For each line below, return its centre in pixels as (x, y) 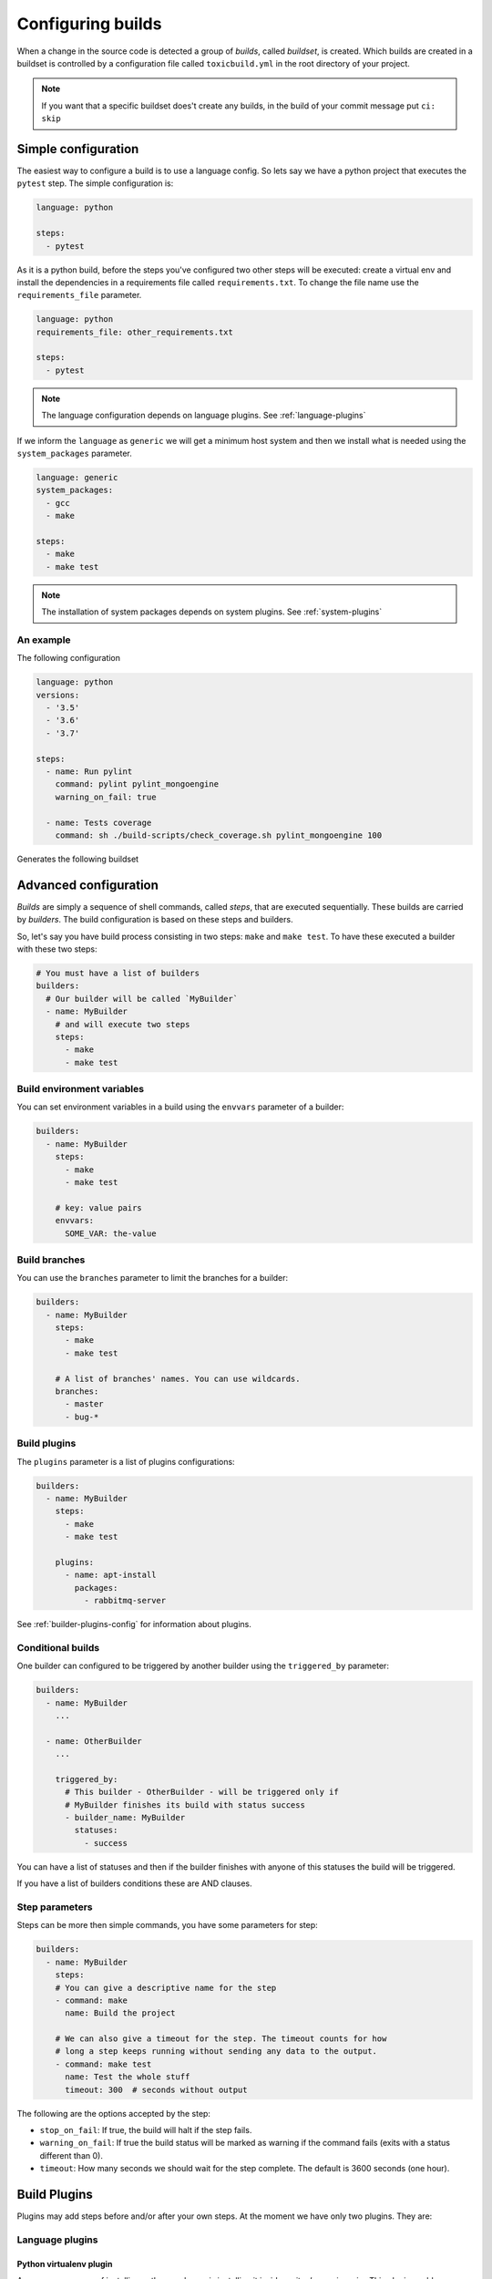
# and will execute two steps (123, 1024)
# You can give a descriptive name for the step (166, 1988)
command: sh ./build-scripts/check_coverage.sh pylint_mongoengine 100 (219, 835)
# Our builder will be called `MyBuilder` (142, 999)
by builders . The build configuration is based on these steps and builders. (155, 920)
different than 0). (72, 2155)
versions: (58, 695)
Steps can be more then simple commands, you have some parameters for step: (167, 1925)
